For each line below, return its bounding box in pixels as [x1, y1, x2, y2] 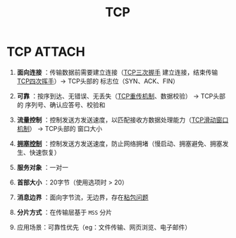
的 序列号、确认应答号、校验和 [16, 100, 106, 109]
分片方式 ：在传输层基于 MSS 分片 [16, 208, 113, 216]
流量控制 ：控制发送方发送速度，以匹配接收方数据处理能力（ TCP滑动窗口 [16, 115, 229, 124]
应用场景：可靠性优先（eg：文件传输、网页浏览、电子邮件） [16, 223, 192, 231]
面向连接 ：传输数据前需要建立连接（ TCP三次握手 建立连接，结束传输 [16, 68, 218, 76]
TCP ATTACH [6, 44, 85, 60]
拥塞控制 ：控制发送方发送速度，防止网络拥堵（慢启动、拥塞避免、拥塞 [16, 139, 223, 148]
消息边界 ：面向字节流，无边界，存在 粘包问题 [16, 193, 149, 201]
